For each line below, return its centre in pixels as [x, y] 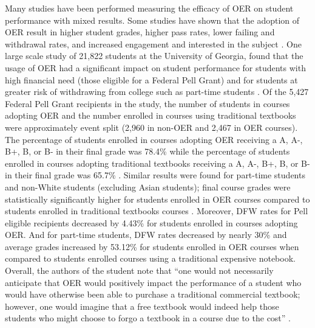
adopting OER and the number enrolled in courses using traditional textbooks [151, 115]
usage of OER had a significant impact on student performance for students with [155, 67]
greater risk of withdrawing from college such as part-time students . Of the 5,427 [157, 92]
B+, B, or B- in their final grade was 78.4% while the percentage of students [147, 151]
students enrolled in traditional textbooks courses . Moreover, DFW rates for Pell [157, 211]
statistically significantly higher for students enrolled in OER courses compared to [157, 199]
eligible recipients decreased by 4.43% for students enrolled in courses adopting [151, 222]
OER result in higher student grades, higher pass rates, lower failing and [140, 32]
